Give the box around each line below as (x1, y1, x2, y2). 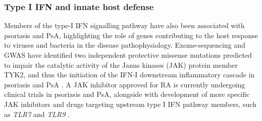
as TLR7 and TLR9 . (4, 108, 70, 119)
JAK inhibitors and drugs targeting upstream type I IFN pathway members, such (4, 98, 256, 109)
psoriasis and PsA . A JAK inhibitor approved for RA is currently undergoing (4, 79, 245, 89)
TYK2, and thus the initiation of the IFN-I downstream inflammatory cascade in (4, 69, 255, 80)
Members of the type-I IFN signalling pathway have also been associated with (4, 20, 245, 31)
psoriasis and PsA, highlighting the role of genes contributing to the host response (4, 30, 258, 40)
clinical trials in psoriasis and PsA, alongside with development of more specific (4, 89, 250, 99)
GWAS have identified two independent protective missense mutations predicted (4, 50, 252, 60)
